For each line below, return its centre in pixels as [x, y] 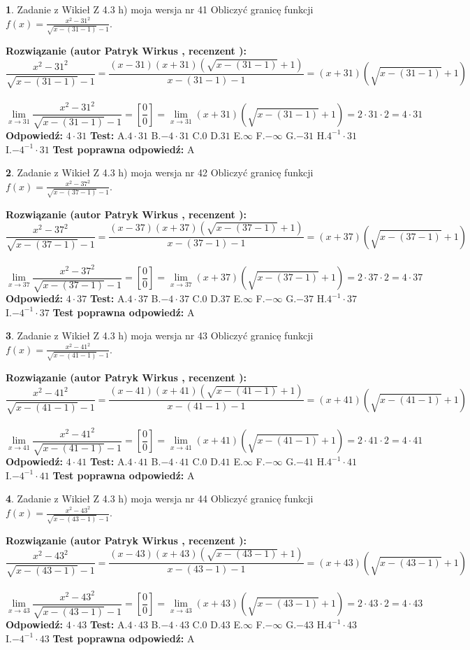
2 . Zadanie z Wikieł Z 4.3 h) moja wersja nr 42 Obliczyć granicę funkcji [160, 172]
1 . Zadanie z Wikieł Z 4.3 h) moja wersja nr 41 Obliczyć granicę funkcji [160, 9]
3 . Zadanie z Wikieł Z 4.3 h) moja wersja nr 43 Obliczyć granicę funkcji [160, 335]
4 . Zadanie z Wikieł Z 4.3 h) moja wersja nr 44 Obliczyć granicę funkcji [160, 499]
